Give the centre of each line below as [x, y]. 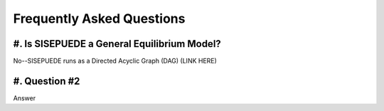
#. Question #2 [47, 81]
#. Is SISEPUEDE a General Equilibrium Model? [117, 44]
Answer [24, 98]
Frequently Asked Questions [99, 18]
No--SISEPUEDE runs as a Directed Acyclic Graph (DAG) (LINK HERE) [115, 61]
